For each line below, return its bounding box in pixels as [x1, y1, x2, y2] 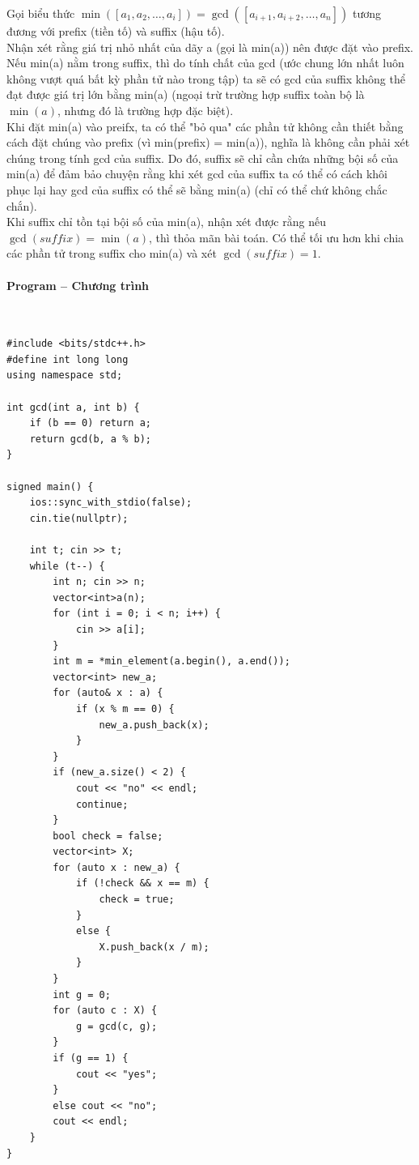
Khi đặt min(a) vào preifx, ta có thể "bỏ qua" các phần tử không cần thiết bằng [6, 117, 404, 134]
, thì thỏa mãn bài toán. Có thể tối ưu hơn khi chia [149, 228, 404, 245]
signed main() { [6, 480, 94, 493]
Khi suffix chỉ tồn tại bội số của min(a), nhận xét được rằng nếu [6, 213, 326, 230]
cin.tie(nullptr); [29, 512, 129, 524]
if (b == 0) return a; [29, 417, 151, 429]
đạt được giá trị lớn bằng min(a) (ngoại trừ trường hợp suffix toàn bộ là [6, 86, 365, 103]
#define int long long [6, 353, 129, 365]
